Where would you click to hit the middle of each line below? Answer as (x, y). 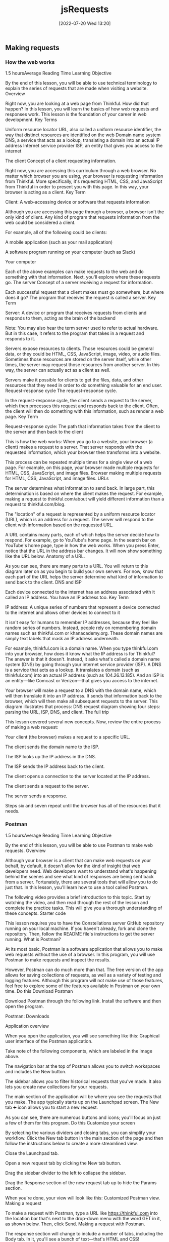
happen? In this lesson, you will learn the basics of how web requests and (82, 109)
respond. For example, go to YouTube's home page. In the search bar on (80, 540)
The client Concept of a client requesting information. (61, 161)
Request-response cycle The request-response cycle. (61, 391)
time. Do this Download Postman (39, 991)
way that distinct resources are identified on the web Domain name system (83, 135)
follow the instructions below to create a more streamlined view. (72, 1143)
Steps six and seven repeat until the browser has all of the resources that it (83, 806)
